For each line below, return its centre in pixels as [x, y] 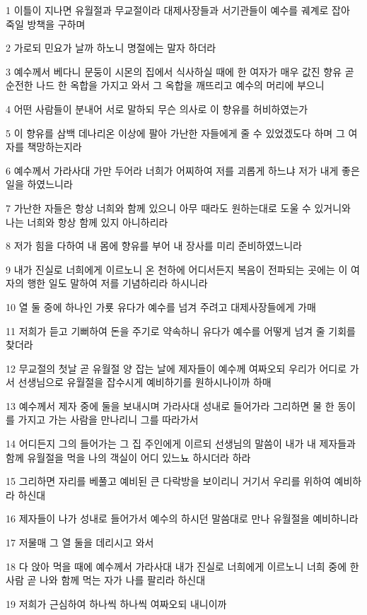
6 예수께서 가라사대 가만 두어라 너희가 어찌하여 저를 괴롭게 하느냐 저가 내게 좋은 [183, 170]
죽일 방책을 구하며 [46, 24]
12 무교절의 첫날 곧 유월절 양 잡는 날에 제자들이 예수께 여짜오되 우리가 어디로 [176, 368]
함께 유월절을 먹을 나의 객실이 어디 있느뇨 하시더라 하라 [128, 457]
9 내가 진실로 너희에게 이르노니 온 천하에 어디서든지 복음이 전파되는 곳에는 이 [177, 269]
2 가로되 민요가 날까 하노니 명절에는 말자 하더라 [111, 48]
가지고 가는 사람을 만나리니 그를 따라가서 [108, 420]
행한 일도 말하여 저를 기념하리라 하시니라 [117, 283]
